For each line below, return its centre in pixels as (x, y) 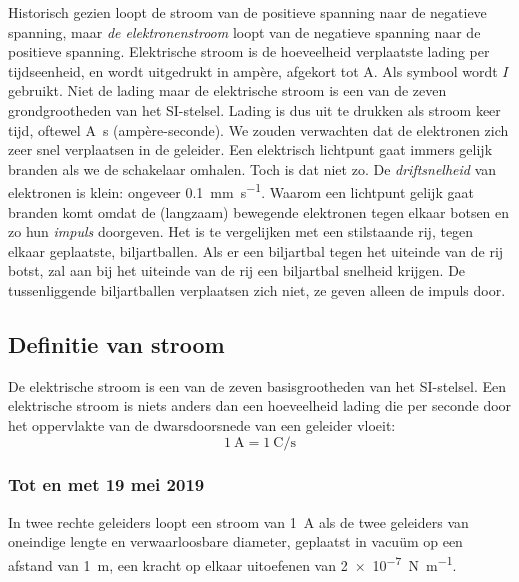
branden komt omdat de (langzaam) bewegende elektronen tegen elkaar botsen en (259, 211)
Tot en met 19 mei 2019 (106, 484)
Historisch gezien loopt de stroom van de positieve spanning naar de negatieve (247, 12)
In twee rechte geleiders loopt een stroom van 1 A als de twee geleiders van (238, 521)
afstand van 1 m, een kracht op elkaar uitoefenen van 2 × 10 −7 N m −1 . (232, 563)
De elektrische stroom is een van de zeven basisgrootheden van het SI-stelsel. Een (257, 385)
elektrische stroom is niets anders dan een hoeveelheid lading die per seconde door (260, 405)
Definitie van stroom (116, 343)
